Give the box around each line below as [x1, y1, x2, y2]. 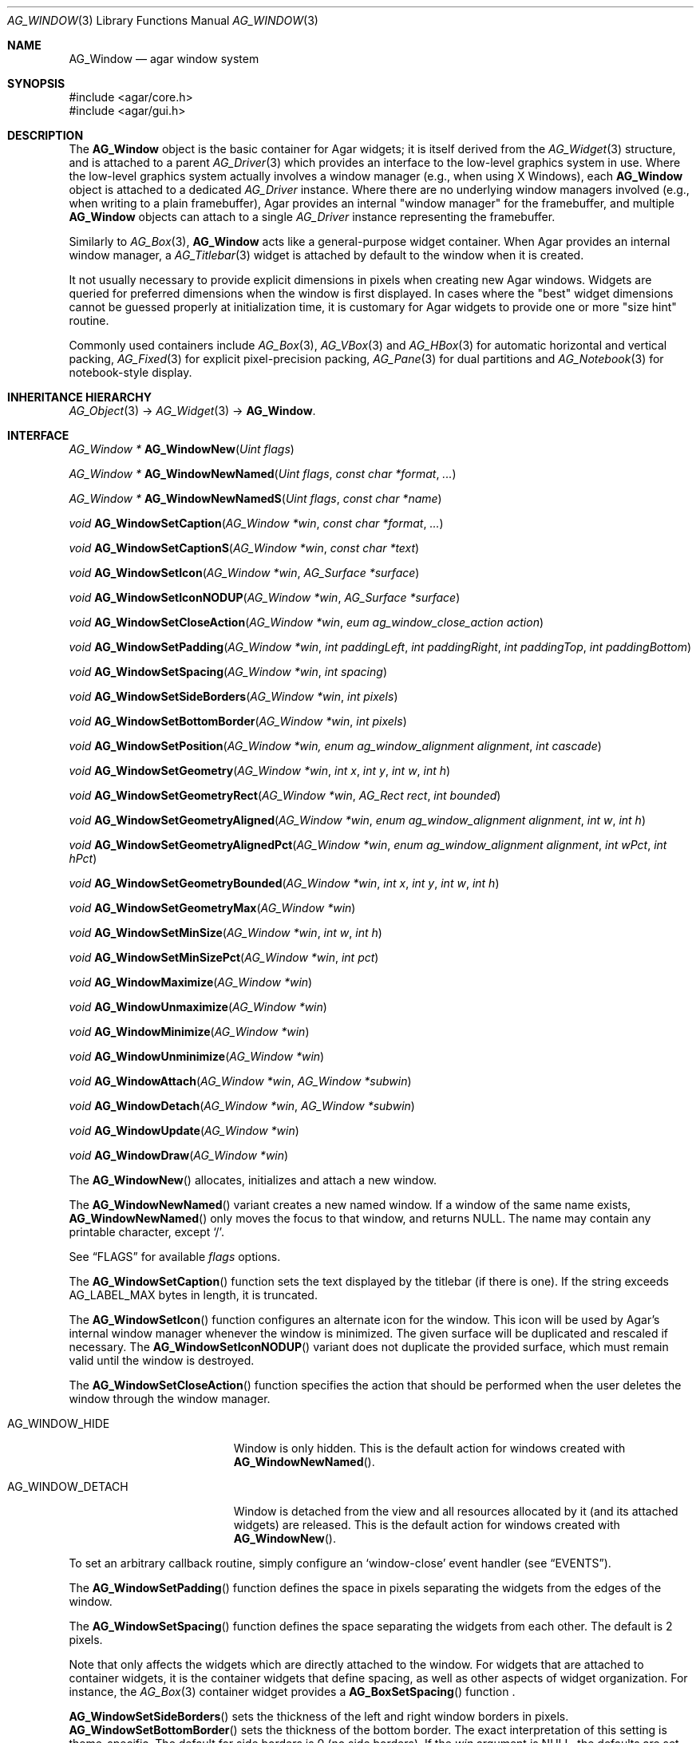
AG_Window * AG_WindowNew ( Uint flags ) [69, 442, 295, 456]
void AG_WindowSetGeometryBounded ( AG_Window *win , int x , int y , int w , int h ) [69, 876, 500, 890]
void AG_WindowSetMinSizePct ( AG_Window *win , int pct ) [69, 951, 379, 964]
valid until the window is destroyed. [69, 1354, 255, 1367]
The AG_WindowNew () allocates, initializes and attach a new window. [69, 1173, 437, 1187]
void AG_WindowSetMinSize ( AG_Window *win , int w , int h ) [69, 926, 382, 939]
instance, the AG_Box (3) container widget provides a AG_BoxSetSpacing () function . [69, 1685, 516, 1698]
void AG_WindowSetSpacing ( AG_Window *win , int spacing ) [69, 665, 387, 678]
